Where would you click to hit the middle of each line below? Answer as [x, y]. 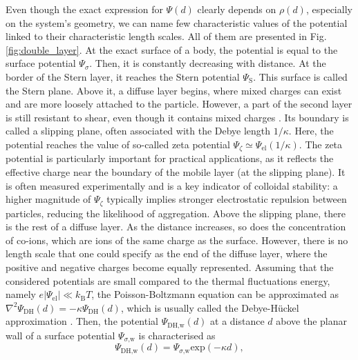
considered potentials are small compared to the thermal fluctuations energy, [168, 280]
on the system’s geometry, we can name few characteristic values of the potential [177, 22]
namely [21, 294]
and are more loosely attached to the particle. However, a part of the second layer [179, 104]
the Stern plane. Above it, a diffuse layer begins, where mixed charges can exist [174, 90]
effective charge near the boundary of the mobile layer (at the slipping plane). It [176, 171]
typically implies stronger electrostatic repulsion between [227, 199]
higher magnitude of [48, 199]
